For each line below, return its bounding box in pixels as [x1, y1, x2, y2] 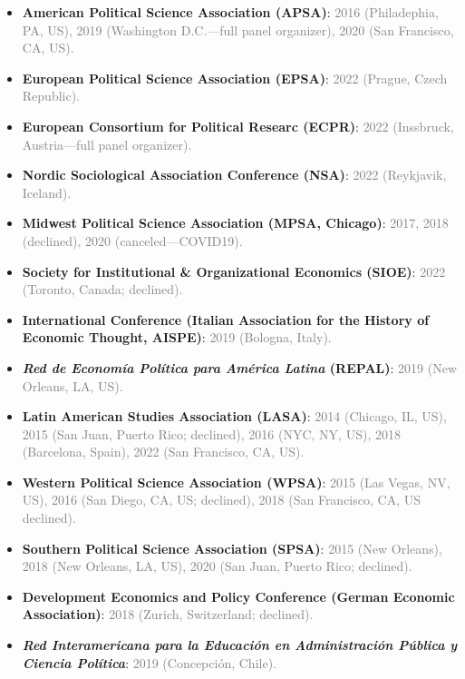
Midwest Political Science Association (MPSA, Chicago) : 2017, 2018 [22, 213, 449, 232]
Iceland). [22, 182, 72, 202]
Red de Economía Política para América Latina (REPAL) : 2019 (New [22, 358, 458, 377]
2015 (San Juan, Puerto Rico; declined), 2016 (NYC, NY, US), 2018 [22, 424, 401, 443]
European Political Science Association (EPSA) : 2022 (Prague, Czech [22, 68, 448, 87]
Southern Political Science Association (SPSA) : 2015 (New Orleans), [22, 538, 442, 557]
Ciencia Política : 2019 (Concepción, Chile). [22, 653, 276, 672]
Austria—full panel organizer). [22, 134, 192, 153]
